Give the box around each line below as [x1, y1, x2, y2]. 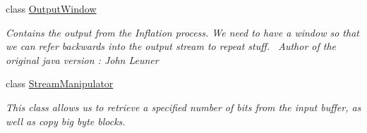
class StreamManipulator [6, 76, 114, 91]
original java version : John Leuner [6, 52, 159, 67]
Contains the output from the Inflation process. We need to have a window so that [6, 25, 359, 39]
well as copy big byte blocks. [6, 113, 126, 128]
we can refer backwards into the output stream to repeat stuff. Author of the [6, 39, 337, 53]
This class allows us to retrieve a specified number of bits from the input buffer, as [6, 99, 361, 114]
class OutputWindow [6, 1, 97, 15]
